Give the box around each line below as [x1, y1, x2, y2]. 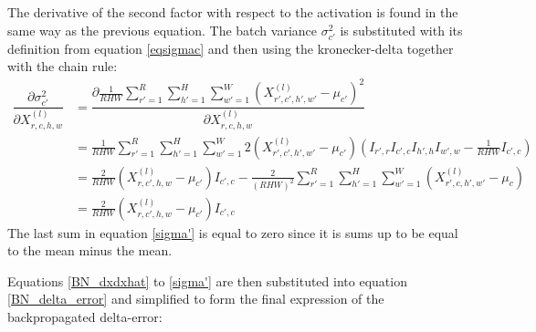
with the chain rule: [7, 57, 118, 76]
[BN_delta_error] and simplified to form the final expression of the [7, 289, 384, 308]
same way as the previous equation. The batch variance [7, 20, 317, 39]
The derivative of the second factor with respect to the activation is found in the [7, 3, 458, 21]
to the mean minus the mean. [7, 241, 173, 260]
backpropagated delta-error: [7, 306, 163, 326]
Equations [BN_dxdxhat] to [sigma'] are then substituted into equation [7, 271, 407, 290]
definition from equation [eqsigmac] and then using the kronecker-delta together [7, 38, 454, 57]
